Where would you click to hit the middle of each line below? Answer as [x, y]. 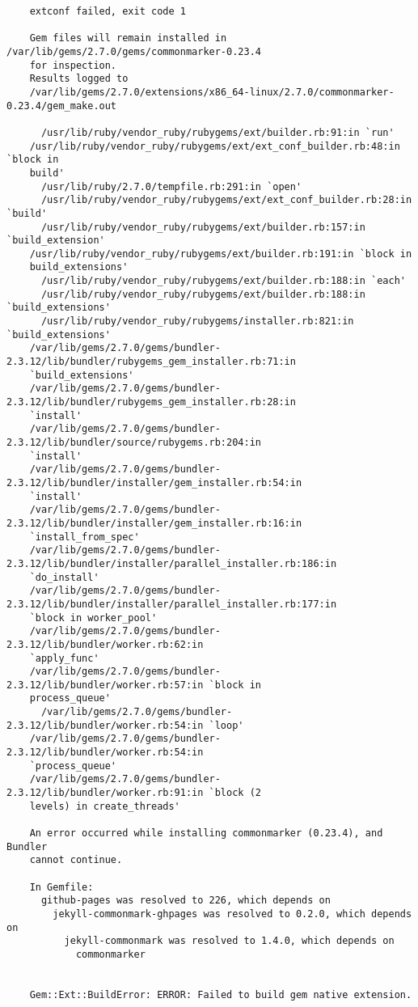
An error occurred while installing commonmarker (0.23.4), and [206, 834]
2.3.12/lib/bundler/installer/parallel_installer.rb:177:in [172, 604]
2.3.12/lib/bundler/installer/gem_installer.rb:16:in [154, 523]
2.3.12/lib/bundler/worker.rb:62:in [105, 644]
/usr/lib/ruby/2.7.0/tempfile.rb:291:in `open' [171, 186]
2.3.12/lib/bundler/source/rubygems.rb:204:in [134, 442]
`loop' [226, 725]
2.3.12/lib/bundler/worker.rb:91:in [105, 793]
